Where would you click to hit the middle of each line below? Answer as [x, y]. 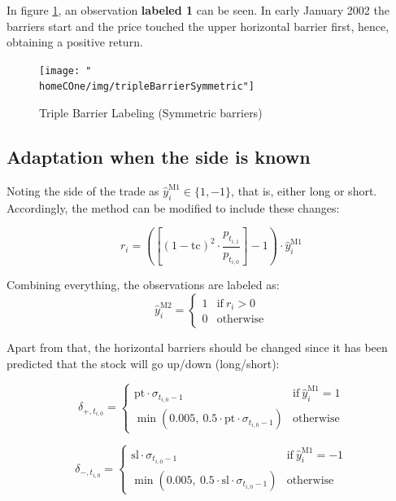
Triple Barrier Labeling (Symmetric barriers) [151, 113]
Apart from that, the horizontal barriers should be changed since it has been [197, 347]
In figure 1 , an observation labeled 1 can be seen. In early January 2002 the [198, 10]
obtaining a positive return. [75, 42]
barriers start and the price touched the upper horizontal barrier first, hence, [198, 26]
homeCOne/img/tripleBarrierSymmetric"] [147, 87]
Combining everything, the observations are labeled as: [143, 285]
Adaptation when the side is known [159, 157]
